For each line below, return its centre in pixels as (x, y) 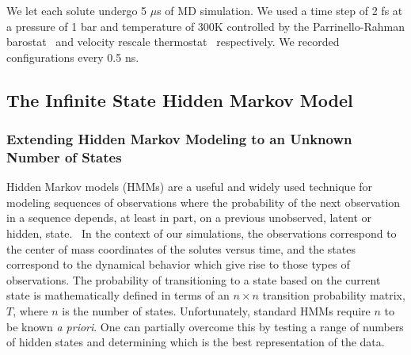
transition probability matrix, (334, 295)
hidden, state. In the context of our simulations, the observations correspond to (202, 233)
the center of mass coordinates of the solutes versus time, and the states (181, 248)
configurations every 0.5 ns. (73, 57)
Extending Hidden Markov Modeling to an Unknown (179, 139)
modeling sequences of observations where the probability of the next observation (204, 202)
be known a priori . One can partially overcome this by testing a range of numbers (205, 326)
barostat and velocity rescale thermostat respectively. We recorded (173, 42)
